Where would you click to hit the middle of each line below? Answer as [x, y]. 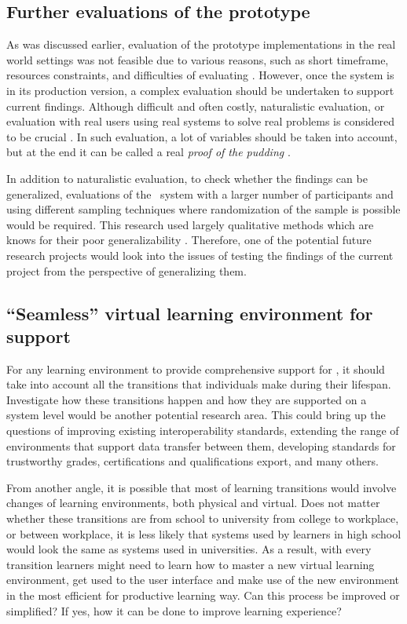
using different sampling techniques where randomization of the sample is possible [203, 209]
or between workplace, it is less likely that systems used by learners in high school [204, 533]
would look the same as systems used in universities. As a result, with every [189, 549]
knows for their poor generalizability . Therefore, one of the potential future [189, 240]
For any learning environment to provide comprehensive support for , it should [196, 369]
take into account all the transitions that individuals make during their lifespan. [199, 384]
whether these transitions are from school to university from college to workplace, [203, 518]
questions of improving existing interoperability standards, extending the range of [203, 431]
